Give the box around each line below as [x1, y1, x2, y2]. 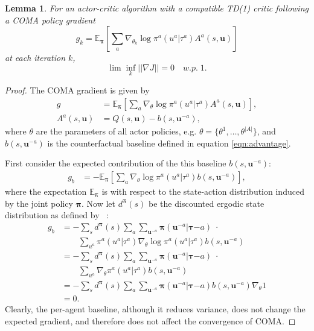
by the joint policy [5, 197, 73, 209]
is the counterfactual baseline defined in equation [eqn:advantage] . [47, 136, 291, 149]
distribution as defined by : [5, 209, 109, 221]
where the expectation [5, 184, 87, 197]
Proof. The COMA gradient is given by [5, 84, 150, 96]
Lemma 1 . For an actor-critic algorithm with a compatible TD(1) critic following [5, 2, 309, 14]
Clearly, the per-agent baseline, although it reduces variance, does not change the [5, 303, 306, 315]
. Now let [81, 197, 115, 209]
